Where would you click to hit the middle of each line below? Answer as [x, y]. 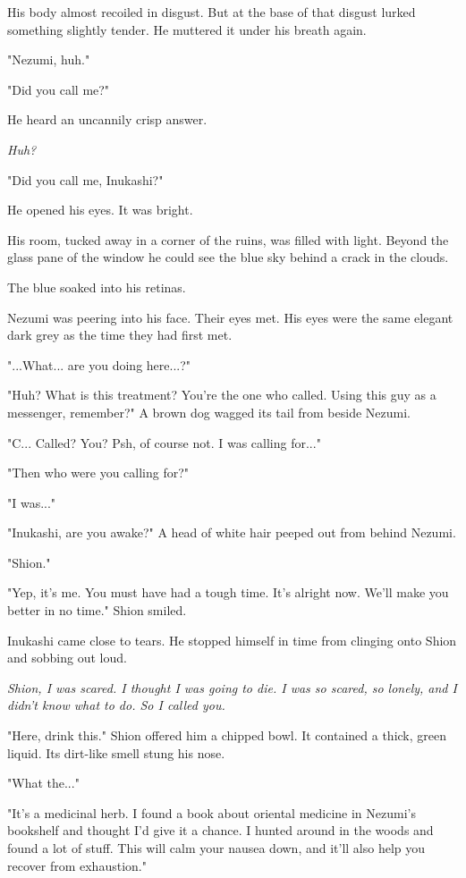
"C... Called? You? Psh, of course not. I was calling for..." [164, 442]
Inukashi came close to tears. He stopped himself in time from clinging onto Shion [232, 640]
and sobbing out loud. [67, 658]
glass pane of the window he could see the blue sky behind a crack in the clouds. [228, 257]
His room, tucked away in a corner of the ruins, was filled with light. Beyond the [228, 239]
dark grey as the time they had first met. [120, 335]
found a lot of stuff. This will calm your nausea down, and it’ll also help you [216, 848]
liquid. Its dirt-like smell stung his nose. [116, 752]
